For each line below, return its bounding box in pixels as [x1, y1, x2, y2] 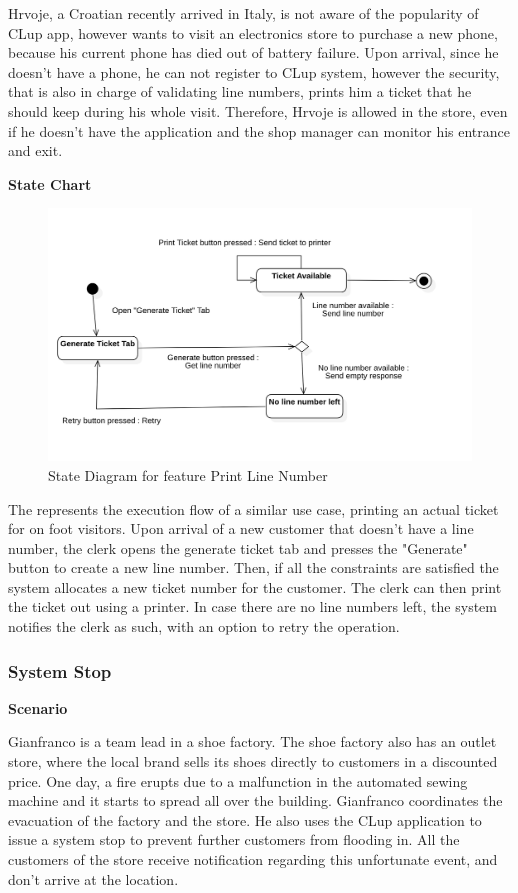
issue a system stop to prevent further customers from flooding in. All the [8, 829, 460, 850]
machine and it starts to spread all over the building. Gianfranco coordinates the [8, 790, 503, 811]
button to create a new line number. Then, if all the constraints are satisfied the [8, 557, 499, 578]
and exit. [8, 140, 63, 161]
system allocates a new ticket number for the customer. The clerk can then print [8, 576, 502, 597]
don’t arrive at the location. [8, 868, 179, 889]
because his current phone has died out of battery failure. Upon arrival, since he [8, 42, 499, 63]
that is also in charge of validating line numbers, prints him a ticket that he [8, 81, 472, 102]
